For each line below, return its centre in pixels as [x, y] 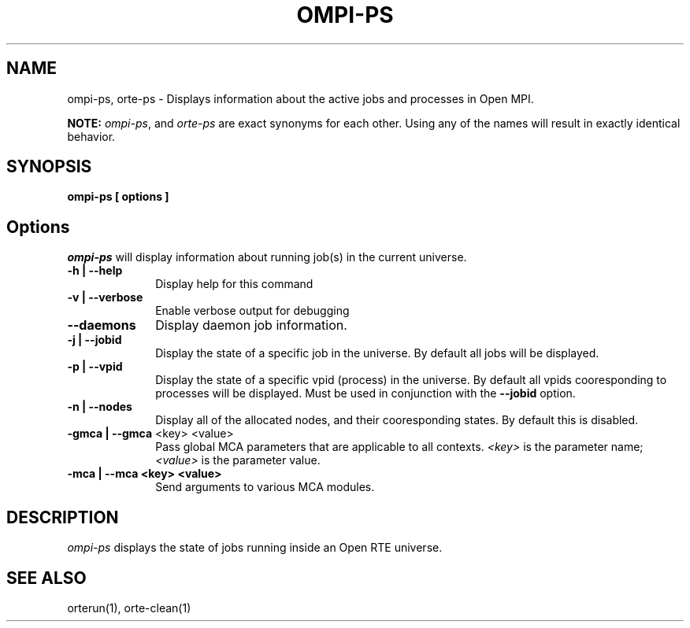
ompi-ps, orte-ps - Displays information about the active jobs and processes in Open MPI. [300, 98]
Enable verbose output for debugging [252, 311]
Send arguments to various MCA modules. [265, 487]
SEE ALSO [46, 578]
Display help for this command [234, 284]
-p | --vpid [95, 367]
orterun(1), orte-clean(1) [129, 608]
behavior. [91, 136]
